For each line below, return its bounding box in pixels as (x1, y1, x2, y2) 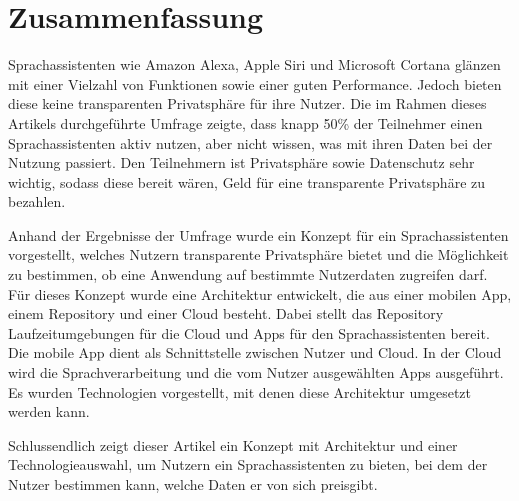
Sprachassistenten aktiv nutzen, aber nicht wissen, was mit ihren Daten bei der (8, 132, 493, 153)
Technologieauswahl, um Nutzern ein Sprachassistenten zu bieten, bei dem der (8, 454, 488, 475)
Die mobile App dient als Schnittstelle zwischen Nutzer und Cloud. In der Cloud (8, 342, 502, 363)
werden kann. (8, 401, 90, 422)
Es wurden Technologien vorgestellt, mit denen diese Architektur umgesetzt (8, 381, 472, 402)
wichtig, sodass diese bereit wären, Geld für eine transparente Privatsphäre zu (8, 171, 486, 192)
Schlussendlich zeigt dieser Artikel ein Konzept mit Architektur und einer (8, 434, 458, 455)
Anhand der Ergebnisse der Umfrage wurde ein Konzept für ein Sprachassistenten (8, 224, 509, 245)
